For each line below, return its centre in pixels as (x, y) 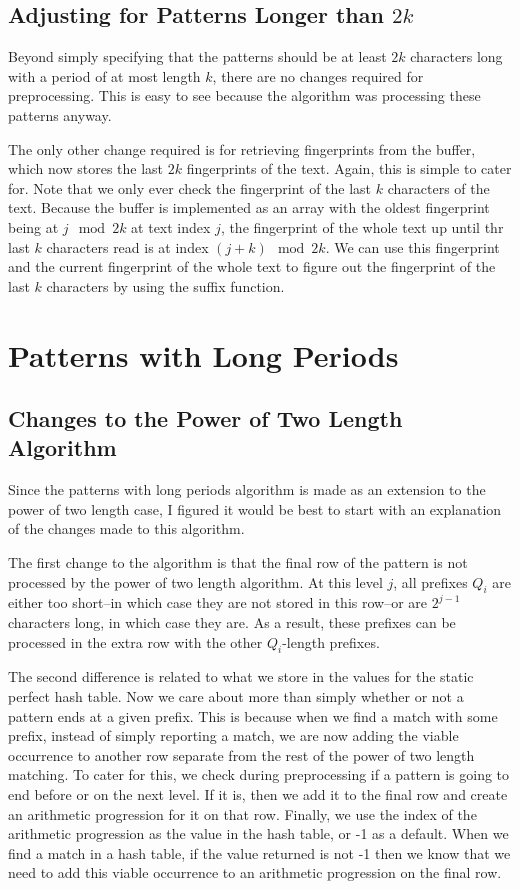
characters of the (438, 187)
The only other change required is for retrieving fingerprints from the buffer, (242, 148)
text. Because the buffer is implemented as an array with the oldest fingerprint (249, 207)
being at (33, 226)
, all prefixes (430, 581)
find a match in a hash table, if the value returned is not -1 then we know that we (259, 852)
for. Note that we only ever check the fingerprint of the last (190, 187)
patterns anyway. (60, 114)
